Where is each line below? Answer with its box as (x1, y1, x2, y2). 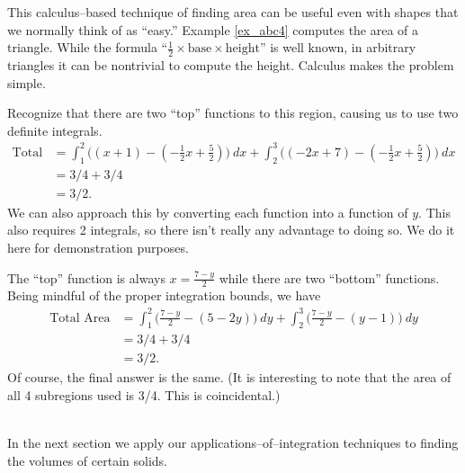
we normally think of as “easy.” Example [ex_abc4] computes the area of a (7, 20, 419, 39)
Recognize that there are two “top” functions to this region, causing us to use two (7, 103, 459, 122)
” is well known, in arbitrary (259, 38, 416, 57)
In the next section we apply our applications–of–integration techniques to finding (7, 433, 459, 452)
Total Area (49, 311, 111, 325)
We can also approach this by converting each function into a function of (7, 202, 408, 221)
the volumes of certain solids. (7, 451, 167, 469)
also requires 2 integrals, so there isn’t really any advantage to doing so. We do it (7, 220, 455, 239)
